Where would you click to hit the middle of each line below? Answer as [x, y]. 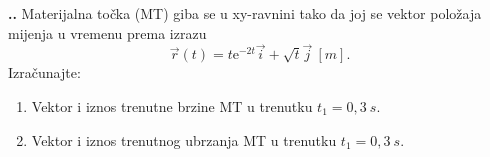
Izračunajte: [44, 72]
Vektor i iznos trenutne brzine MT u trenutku [172, 106]
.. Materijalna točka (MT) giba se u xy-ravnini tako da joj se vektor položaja [245, 13]
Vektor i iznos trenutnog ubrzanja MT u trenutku [184, 139]
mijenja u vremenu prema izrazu [107, 32]
